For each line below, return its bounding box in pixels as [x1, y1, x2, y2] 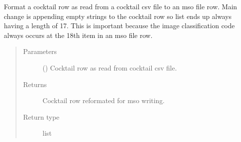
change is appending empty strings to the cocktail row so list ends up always [4, 11, 232, 21]
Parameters [23, 46, 57, 56]
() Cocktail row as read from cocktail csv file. [42, 62, 177, 72]
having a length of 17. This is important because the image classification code [4, 20, 235, 31]
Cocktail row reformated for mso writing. [42, 95, 165, 106]
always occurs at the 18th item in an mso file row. [4, 30, 153, 40]
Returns [23, 79, 47, 89]
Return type [23, 111, 60, 122]
